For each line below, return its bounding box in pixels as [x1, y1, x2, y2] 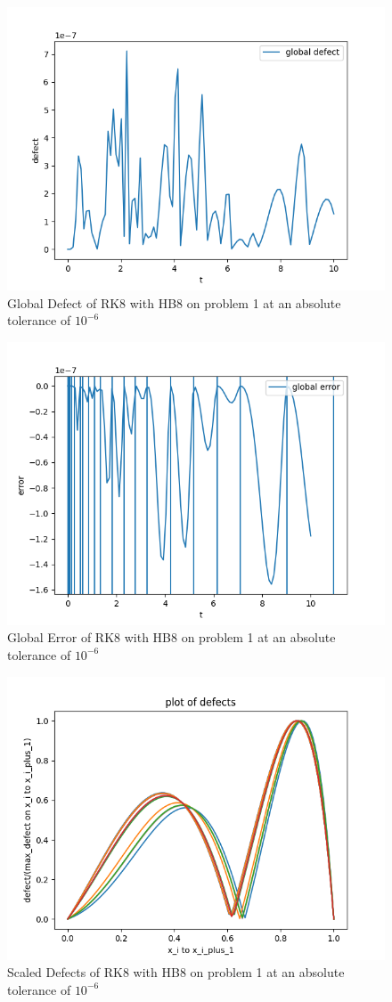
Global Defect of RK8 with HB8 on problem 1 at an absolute [7, 293, 341, 312]
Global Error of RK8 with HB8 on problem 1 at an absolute [7, 628, 336, 647]
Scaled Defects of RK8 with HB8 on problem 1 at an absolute [7, 963, 345, 982]
